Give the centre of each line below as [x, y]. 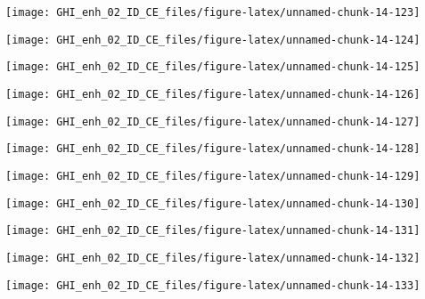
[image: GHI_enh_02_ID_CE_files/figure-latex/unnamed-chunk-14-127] [213, 121]
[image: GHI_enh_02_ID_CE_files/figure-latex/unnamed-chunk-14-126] [213, 94]
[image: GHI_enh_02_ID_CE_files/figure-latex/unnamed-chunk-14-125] [213, 67]
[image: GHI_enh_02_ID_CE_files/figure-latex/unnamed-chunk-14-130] [213, 203]
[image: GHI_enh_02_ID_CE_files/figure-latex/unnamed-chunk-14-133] [213, 285]
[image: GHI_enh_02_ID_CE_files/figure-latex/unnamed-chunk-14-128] [213, 149]
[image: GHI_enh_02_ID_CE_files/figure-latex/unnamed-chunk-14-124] [213, 40]
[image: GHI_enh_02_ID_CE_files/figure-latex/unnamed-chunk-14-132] [213, 258]
